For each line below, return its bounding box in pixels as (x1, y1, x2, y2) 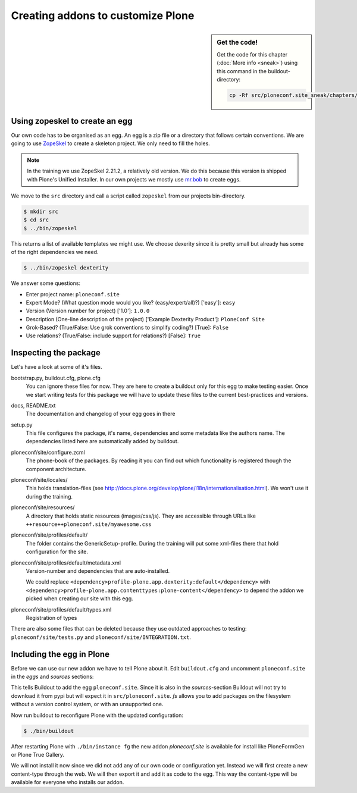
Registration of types (26, 614, 77, 621)
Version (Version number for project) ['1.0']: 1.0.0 (26, 307, 150, 315)
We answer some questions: (11, 280, 80, 287)
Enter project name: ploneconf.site (26, 290, 120, 297)
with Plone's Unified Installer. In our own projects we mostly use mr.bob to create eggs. (27, 175, 241, 183)
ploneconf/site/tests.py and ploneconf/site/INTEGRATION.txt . (11, 634, 192, 641)
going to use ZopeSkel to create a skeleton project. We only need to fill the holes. (11, 140, 211, 147)
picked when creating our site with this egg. (26, 595, 133, 602)
